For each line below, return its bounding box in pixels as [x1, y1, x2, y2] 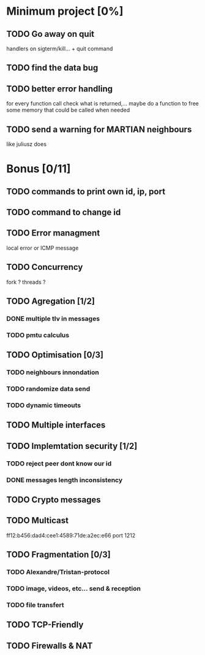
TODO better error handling [6, 83, 113, 94]
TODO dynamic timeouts [6, 401, 81, 409]
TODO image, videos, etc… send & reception [6, 584, 141, 593]
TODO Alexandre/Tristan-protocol [6, 568, 110, 576]
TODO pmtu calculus [6, 331, 69, 339]
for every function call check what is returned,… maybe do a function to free [6, 100, 199, 107]
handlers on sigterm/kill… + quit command [6, 45, 113, 52]
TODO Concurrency [6, 262, 83, 272]
